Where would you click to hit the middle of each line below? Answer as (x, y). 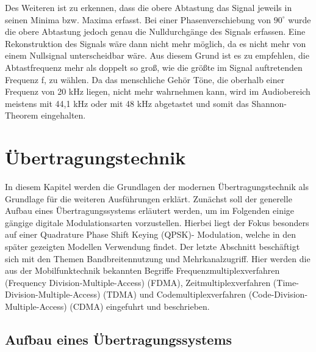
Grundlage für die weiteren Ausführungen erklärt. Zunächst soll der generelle (149, 198)
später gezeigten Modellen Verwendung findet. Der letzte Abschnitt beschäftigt (153, 247)
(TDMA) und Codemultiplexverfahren (175, 294)
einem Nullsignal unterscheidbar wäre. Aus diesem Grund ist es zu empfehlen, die (157, 55)
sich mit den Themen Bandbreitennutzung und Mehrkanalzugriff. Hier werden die (158, 258)
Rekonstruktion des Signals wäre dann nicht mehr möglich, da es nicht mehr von (156, 43)
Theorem (22, 115)
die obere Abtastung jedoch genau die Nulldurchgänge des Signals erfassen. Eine (155, 31)
